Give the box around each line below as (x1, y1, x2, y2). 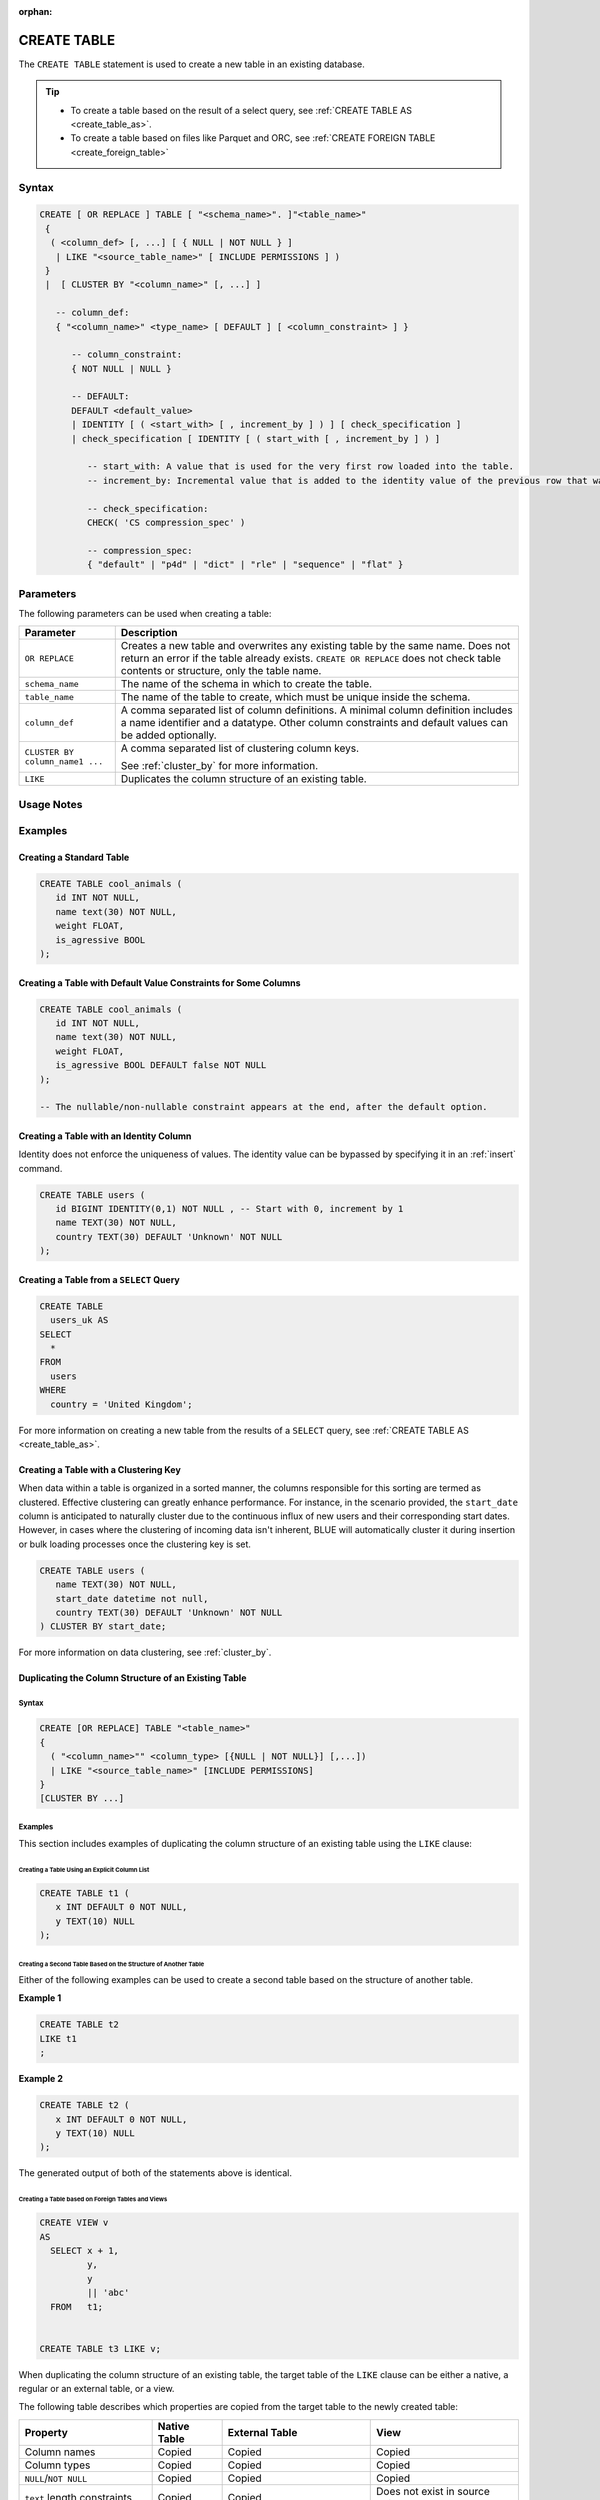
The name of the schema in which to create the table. (120, 677, 373, 691)
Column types (24, 2458, 91, 2472)
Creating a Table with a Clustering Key (18, 1463, 182, 1475)
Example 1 (18, 1992, 62, 2004)
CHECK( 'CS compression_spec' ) (86, 517, 246, 528)
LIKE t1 (39, 2033, 77, 2044)
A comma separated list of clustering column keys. (120, 741, 360, 755)
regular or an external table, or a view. (18, 2383, 175, 2395)
